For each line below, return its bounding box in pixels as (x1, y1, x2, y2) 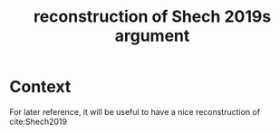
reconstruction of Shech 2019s (33, 6, 272, 27)
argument (114, 25, 190, 46)
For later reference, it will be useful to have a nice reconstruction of (9, 106, 261, 117)
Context (9, 77, 72, 97)
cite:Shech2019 (9, 116, 68, 127)
